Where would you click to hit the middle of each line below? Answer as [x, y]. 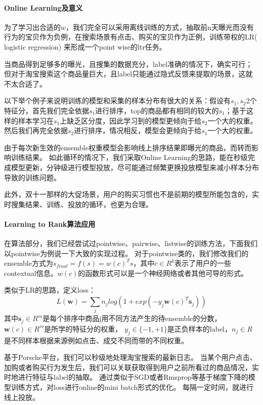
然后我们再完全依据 [36, 130]
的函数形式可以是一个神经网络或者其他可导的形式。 [163, 273]
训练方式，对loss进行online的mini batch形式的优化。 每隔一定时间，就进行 [132, 387]
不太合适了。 [25, 83]
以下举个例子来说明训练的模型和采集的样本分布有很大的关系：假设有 [117, 100]
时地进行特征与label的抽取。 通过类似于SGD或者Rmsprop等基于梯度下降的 [126, 377]
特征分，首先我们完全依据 [47, 110]
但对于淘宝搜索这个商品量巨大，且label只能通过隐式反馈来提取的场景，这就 [128, 74]
